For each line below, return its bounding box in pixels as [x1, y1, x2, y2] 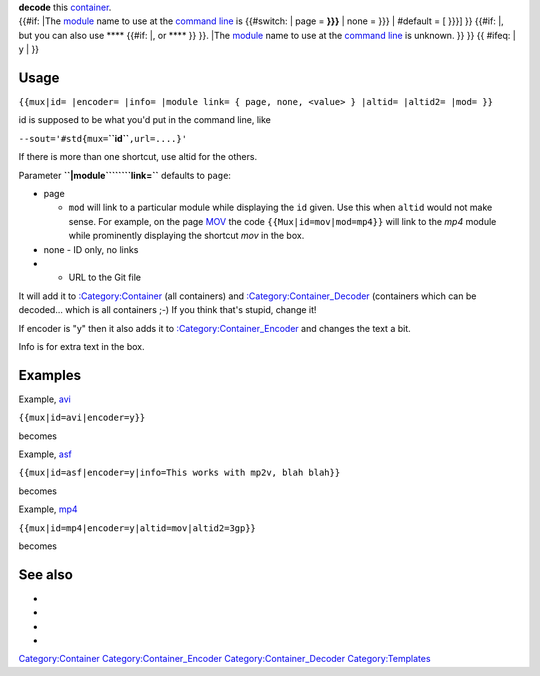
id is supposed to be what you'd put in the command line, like [18, 114, 272, 126]
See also [18, 566, 74, 583]
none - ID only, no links [43, 243, 139, 255]
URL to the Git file [68, 271, 142, 284]
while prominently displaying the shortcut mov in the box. [68, 230, 305, 242]
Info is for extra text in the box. [18, 340, 145, 352]
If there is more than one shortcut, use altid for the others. [18, 151, 258, 163]
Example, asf [18, 448, 72, 460]
